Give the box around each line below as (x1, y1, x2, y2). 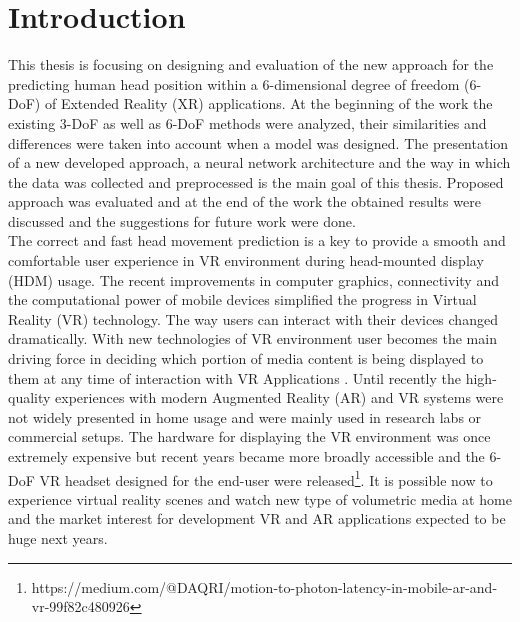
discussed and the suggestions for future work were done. (8, 210, 356, 231)
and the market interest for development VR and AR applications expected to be (8, 508, 506, 529)
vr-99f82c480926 (31, 596, 130, 617)
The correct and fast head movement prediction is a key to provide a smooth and (8, 230, 506, 251)
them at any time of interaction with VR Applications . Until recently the (8, 367, 462, 388)
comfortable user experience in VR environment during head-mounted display (8, 250, 484, 271)
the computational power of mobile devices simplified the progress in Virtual (8, 289, 477, 310)
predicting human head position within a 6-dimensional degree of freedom (8, 73, 460, 94)
